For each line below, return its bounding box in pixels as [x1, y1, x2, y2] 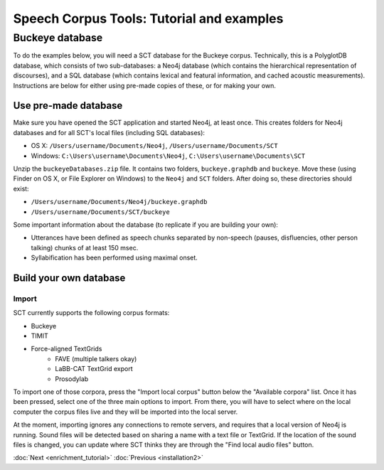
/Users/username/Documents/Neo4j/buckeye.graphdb [31, 198, 208, 206]
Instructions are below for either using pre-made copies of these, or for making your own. [13, 81, 277, 90]
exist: [13, 184, 29, 193]
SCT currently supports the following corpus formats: [13, 309, 170, 317]
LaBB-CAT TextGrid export [55, 365, 133, 373]
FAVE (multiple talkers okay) [55, 354, 137, 363]
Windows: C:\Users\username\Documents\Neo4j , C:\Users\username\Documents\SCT [31, 151, 306, 160]
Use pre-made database [13, 100, 123, 112]
